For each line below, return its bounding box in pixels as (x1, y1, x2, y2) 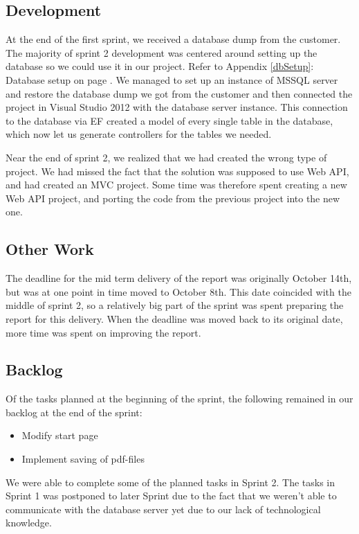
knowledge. (6, 515, 52, 530)
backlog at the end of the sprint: (6, 404, 142, 419)
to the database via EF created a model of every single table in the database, (6, 113, 333, 127)
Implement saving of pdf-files (21, 452, 145, 466)
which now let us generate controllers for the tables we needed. (6, 127, 272, 141)
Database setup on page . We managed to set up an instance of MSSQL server (6, 72, 338, 87)
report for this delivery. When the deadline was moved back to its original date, (6, 311, 343, 326)
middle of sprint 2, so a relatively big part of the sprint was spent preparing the (6, 298, 344, 312)
